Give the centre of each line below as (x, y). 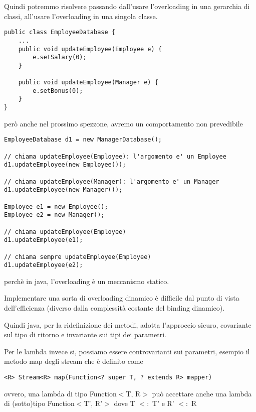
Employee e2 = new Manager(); (54, 215)
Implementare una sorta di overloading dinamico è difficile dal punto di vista (122, 298)
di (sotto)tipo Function (39, 403)
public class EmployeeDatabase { (60, 32)
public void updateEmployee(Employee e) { (90, 49)
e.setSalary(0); (60, 57)
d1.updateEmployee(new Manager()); (63, 190)
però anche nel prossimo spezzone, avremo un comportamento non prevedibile (123, 123)
